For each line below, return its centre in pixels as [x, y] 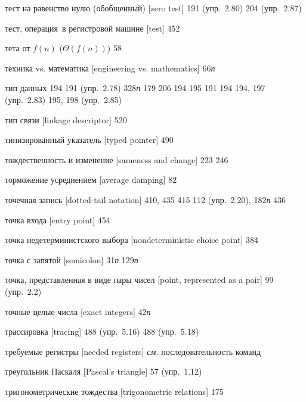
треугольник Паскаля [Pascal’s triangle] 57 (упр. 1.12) [103, 371]
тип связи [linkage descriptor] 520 [66, 119]
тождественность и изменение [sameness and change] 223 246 [117, 159]
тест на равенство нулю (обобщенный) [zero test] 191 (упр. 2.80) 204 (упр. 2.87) [153, 8]
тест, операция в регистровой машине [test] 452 [92, 28]
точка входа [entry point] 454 [58, 219]
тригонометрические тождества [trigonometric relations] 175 [114, 391]
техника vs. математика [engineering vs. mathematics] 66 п [110, 68]
